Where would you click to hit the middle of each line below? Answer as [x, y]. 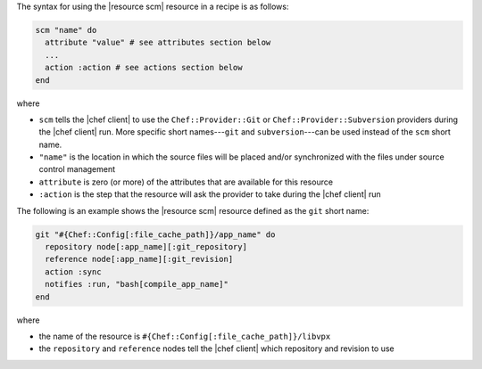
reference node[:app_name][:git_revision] [139, 259]
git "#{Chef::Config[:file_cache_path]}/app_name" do [155, 234]
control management [77, 169]
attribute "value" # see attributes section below [158, 43]
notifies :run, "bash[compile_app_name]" [137, 284]
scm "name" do [66, 30]
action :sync [73, 271]
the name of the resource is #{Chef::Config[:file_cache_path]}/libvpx [185, 336]
